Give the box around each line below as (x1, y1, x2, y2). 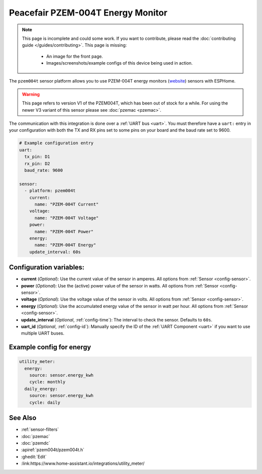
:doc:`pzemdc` (21, 440, 50, 446)
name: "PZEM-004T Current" (34, 202, 99, 207)
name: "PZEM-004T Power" (34, 229, 94, 234)
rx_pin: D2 (24, 161, 50, 166)
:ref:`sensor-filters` (21, 426, 59, 432)
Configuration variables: (9, 263, 85, 271)
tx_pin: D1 (24, 154, 50, 160)
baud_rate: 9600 (24, 168, 63, 173)
